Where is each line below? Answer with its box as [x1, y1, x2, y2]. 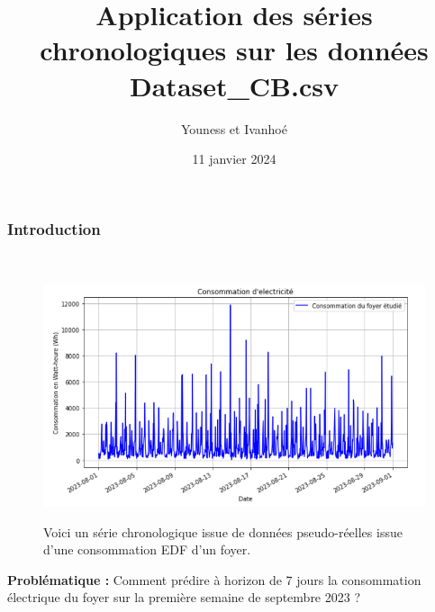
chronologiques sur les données [40, 31, 429, 68]
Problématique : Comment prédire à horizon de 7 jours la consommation [7, 570, 421, 589]
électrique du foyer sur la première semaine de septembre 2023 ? [7, 588, 361, 607]
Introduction [7, 217, 101, 239]
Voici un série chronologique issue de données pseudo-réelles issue [43, 522, 403, 541]
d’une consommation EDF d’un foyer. [43, 540, 251, 559]
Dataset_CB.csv [130, 67, 339, 103]
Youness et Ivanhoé [181, 119, 287, 138]
